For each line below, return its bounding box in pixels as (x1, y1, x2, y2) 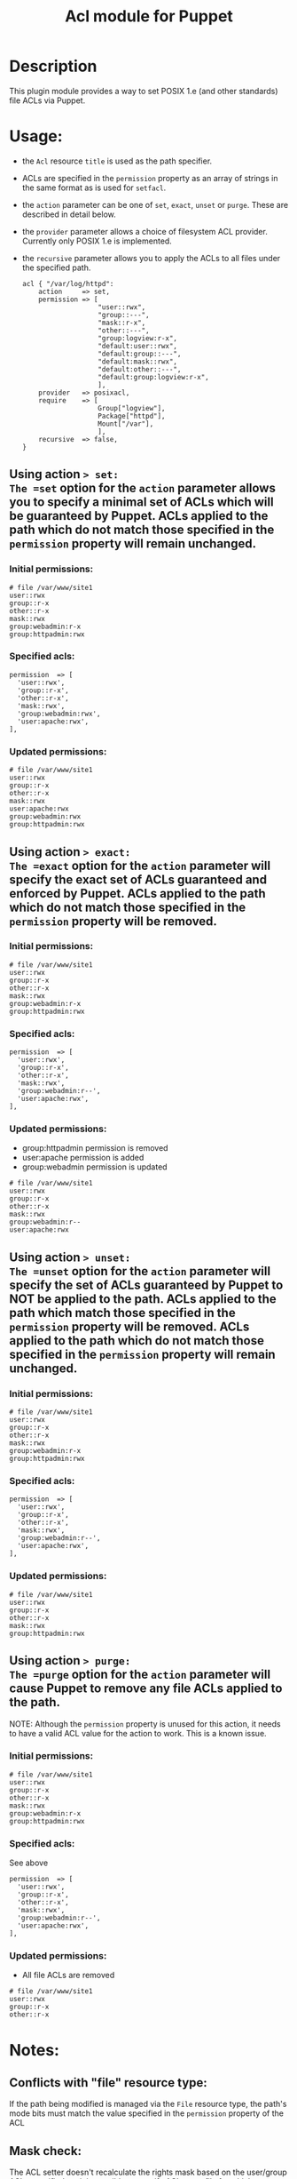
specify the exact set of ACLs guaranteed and (9, 872, 268, 887)
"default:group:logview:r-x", (97, 372, 210, 381)
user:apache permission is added (21, 1153, 145, 1163)
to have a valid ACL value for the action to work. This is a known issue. (9, 1728, 268, 1738)
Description (9, 56, 98, 76)
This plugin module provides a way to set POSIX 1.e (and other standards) (9, 85, 278, 96)
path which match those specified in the (9, 1305, 237, 1321)
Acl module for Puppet (65, 6, 233, 27)
